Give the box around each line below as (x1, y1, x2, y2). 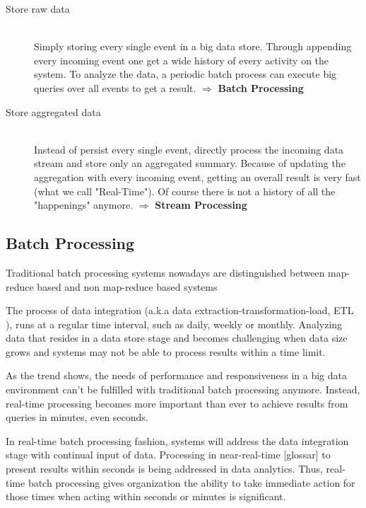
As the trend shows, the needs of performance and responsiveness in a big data (6, 368, 347, 383)
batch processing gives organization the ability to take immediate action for (28, 475, 355, 490)
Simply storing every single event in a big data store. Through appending (34, 39, 352, 54)
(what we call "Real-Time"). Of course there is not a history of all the (34, 183, 336, 198)
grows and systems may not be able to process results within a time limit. (6, 344, 326, 359)
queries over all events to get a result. (34, 80, 196, 95)
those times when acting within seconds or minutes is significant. (6, 489, 286, 504)
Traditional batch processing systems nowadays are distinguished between (6, 265, 325, 279)
